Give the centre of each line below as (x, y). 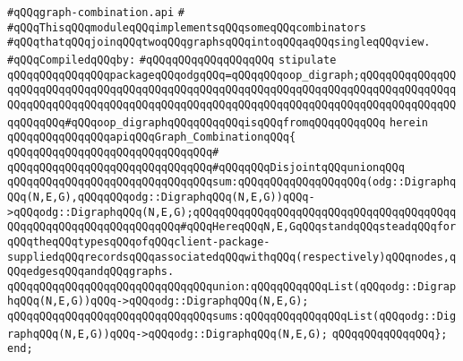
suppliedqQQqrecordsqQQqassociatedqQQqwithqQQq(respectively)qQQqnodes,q (232, 257)
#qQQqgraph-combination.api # (96, 13)
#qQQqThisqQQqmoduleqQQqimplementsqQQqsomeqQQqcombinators (187, 27)
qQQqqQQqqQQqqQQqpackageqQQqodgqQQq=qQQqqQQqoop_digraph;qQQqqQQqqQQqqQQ (232, 75)
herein (409, 122)
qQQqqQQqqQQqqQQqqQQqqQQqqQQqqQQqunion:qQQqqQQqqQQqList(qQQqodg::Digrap (232, 286)
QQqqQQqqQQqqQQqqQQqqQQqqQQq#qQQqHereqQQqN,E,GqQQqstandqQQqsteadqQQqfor (232, 227)
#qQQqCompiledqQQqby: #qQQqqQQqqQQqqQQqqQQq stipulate (172, 60)
